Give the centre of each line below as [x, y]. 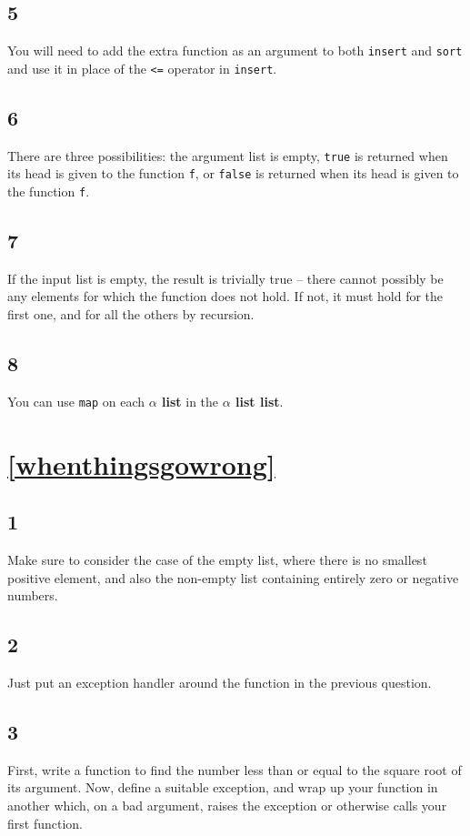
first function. [45, 823]
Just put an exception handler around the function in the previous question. [220, 683]
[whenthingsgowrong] [141, 463]
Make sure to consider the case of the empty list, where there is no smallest [217, 560]
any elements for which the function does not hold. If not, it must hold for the [225, 296]
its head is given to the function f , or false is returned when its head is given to [233, 173]
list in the [190, 401]
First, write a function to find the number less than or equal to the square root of [235, 769]
